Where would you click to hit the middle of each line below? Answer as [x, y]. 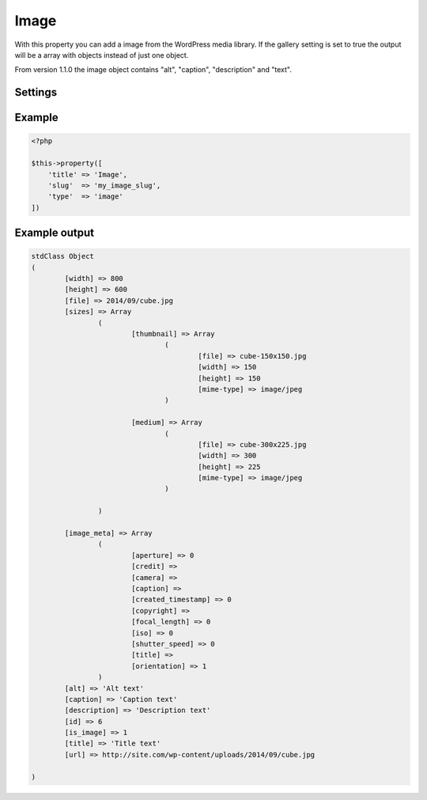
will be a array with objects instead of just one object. [102, 55]
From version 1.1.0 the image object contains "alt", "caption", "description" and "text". [153, 70]
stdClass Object [63, 256]
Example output [55, 233]
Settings [36, 92]
